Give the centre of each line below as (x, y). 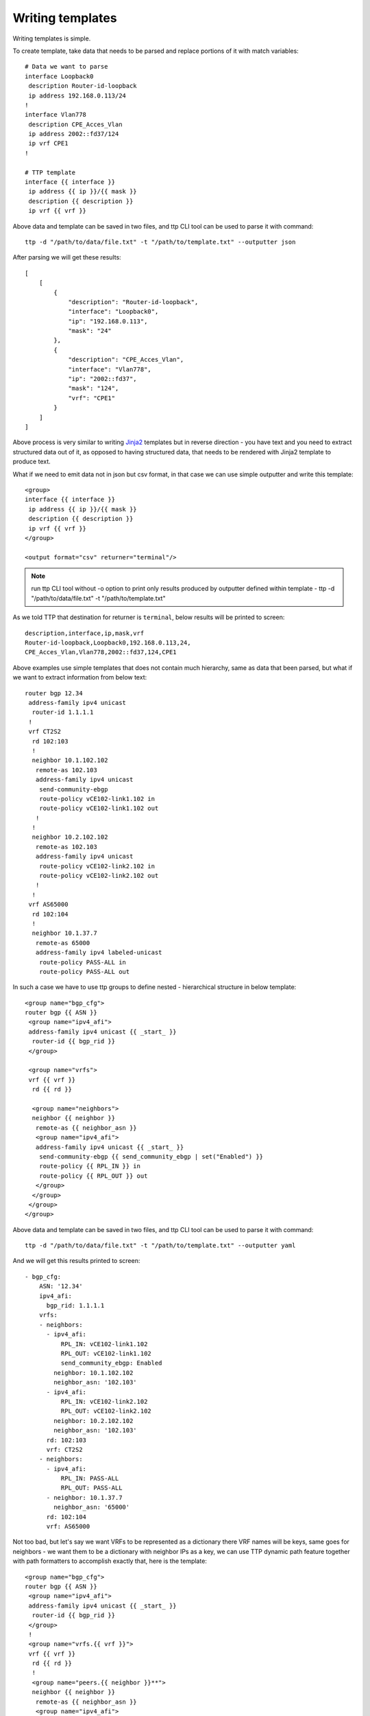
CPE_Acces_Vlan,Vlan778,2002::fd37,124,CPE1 (101, 652)
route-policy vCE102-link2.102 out (99, 876)
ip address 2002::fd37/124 (74, 134)
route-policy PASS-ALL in (83, 962)
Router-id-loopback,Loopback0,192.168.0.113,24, (108, 643)
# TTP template (50, 172)
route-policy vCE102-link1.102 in (97, 799)
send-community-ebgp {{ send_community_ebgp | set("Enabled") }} (151, 1156)
